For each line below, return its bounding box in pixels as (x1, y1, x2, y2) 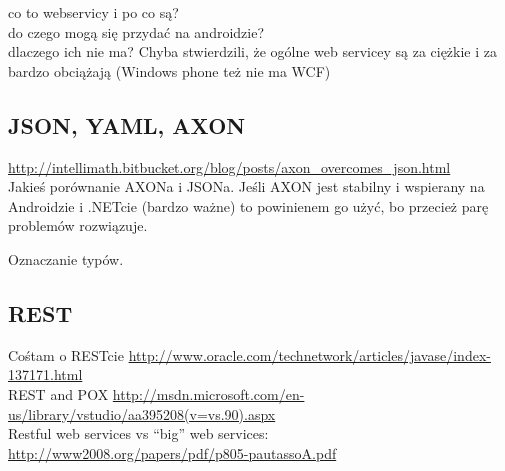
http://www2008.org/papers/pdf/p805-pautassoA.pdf (8, 442, 337, 463)
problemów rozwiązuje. (8, 215, 148, 236)
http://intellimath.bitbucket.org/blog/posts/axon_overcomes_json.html (8, 156, 451, 177)
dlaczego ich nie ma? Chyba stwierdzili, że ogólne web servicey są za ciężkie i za (8, 41, 498, 62)
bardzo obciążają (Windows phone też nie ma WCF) (8, 60, 331, 81)
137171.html (8, 364, 83, 385)
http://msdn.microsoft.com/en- (112, 383, 305, 404)
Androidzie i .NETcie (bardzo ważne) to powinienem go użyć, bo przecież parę (8, 195, 489, 216)
